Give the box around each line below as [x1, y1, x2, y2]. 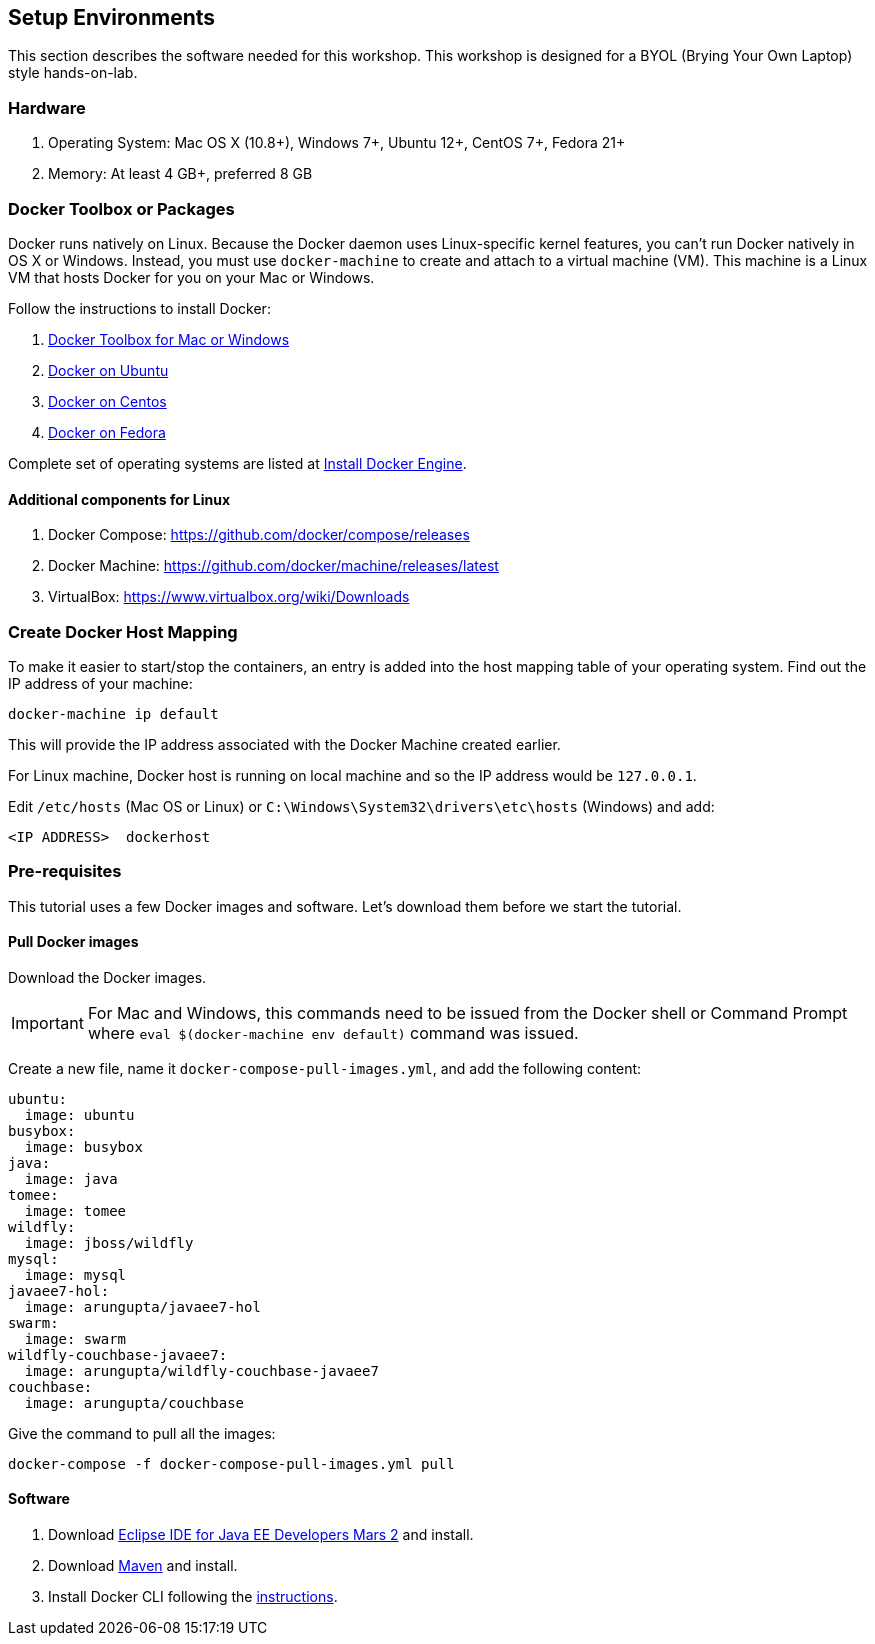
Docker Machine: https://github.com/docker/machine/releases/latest [48, 557, 499, 575]
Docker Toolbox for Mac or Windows [48, 330, 290, 348]
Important [11, 1012, 84, 1033]
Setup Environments [8, 5, 216, 30]
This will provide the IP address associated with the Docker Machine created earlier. [8, 735, 561, 753]
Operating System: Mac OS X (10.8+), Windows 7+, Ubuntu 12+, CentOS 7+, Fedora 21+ [48, 134, 626, 152]
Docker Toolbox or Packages [8, 198, 235, 219]
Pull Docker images [8, 933, 139, 951]
